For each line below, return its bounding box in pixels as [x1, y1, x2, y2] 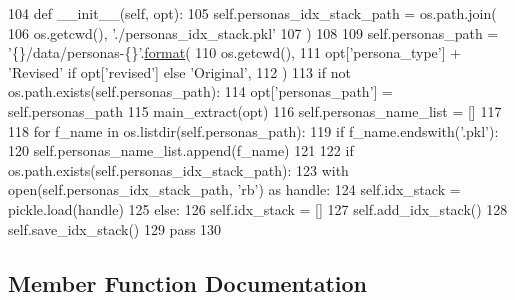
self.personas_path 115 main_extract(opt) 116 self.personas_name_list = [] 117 [8, 100, 502, 121]
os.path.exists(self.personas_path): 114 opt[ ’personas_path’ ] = [8, 81, 393, 102]
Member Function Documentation [8, 267, 368, 298]
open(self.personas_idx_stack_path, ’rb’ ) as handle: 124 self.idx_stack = [8, 179, 461, 200]
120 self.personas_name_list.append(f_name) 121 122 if [8, 140, 354, 161]
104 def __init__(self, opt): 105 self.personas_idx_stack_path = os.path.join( [8, 3, 497, 23]
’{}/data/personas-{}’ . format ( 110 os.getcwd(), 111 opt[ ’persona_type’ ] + [8, 42, 462, 63]
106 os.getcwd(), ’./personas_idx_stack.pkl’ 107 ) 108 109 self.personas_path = [8, 22, 499, 43]
